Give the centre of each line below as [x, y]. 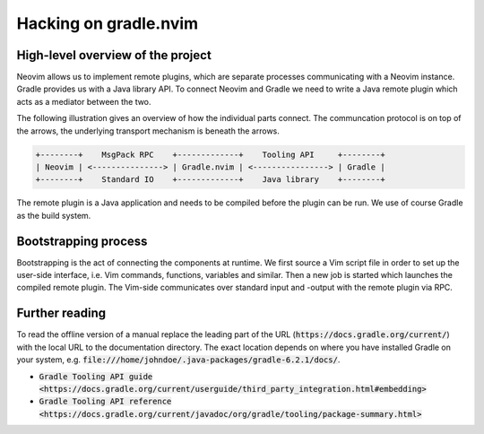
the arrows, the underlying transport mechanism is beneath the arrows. [148, 131]
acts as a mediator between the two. [84, 101]
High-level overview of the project [114, 55]
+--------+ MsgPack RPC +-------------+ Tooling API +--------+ [210, 154]
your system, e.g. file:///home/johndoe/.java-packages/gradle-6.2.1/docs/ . [178, 360]
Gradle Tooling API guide [96, 376]
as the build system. [54, 215]
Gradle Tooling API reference [105, 402]
